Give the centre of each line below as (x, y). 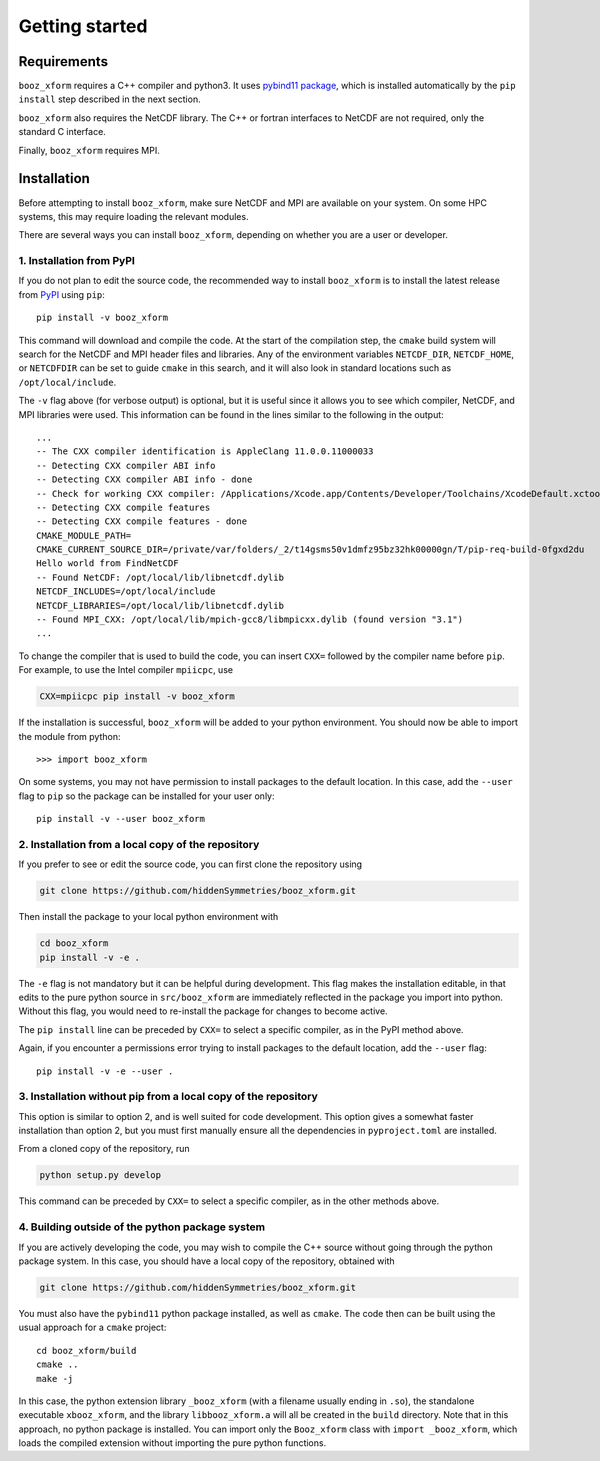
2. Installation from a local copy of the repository (139, 844)
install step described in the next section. (109, 99)
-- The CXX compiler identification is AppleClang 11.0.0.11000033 (205, 451)
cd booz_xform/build (86, 1350)
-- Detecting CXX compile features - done (142, 521)
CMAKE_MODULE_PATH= (84, 535)
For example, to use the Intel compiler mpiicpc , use (126, 670)
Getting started (83, 26)
